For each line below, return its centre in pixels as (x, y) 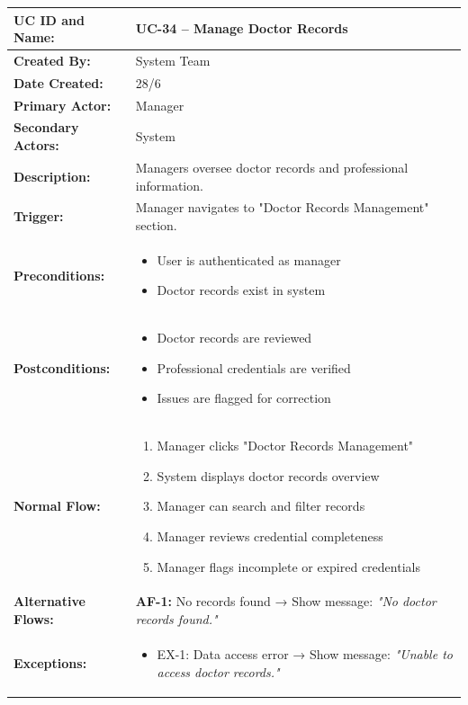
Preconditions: (59, 275)
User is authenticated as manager (249, 259)
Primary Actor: (63, 105)
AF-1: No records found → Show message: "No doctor (286, 601)
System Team (173, 60)
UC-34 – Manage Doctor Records (242, 28)
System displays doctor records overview (268, 475)
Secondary (46, 127)
